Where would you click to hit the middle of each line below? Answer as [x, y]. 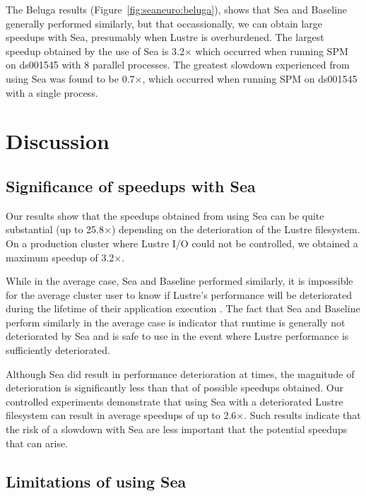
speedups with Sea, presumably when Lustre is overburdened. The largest [165, 37]
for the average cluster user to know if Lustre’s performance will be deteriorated [179, 294]
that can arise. [37, 443]
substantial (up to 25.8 [55, 229]
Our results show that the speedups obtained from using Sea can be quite [165, 215]
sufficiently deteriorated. [58, 350]
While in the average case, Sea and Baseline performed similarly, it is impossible [179, 281]
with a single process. [52, 92]
